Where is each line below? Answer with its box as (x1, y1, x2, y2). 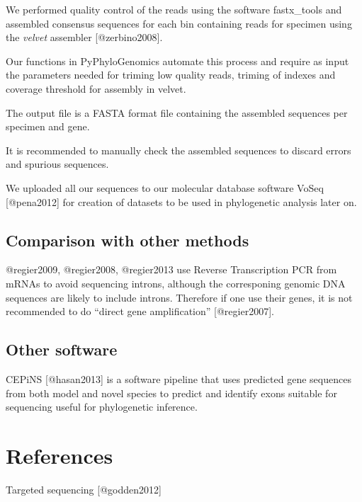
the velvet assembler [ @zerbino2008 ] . (6, 30, 163, 45)
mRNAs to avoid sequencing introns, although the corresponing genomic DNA (6, 275, 346, 290)
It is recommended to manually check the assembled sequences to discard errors (6, 142, 351, 157)
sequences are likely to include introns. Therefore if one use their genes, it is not (6, 290, 353, 304)
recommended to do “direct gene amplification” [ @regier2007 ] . (6, 304, 274, 319)
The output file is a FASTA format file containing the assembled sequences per (6, 105, 348, 120)
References (6, 440, 113, 469)
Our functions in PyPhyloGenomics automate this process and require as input (6, 53, 349, 68)
